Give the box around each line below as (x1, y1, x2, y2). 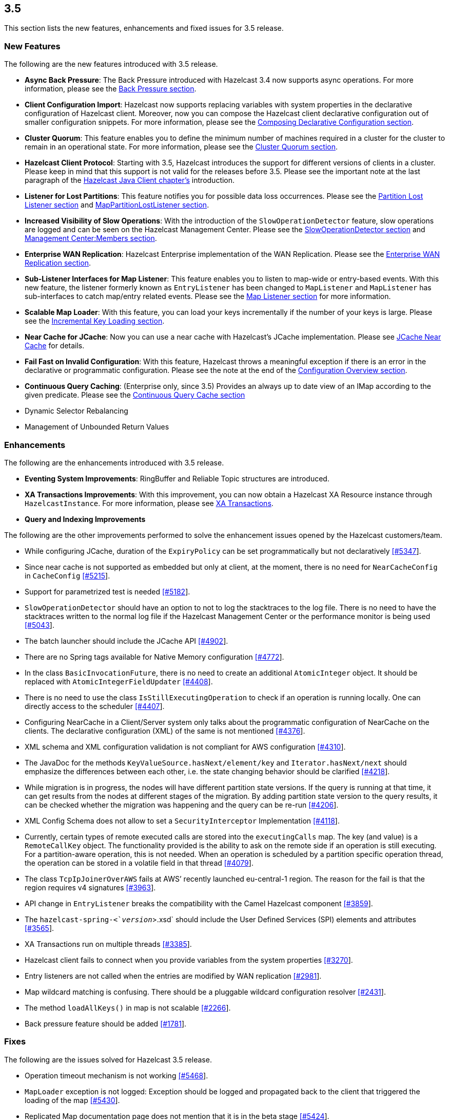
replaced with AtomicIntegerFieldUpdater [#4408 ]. (25, 677, 213, 686)
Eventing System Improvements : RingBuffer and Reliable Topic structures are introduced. (25, 474, 329, 483)
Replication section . (25, 258, 91, 268)
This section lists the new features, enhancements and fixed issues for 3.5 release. (4, 24, 284, 33)
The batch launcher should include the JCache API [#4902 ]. (25, 636, 228, 645)
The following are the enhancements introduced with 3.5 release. (4, 458, 224, 467)
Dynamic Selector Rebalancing (25, 406, 128, 416)
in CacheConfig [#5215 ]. (25, 571, 110, 580)
